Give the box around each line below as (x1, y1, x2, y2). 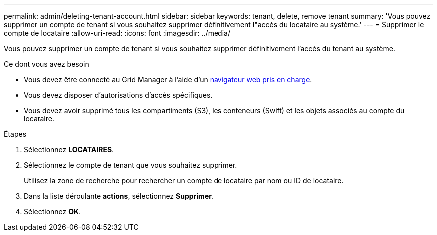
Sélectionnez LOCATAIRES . (24, 145, 114, 154)
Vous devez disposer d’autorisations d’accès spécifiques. (24, 91, 213, 99)
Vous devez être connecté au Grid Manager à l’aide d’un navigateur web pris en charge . (24, 75, 312, 84)
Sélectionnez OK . (24, 207, 81, 216)
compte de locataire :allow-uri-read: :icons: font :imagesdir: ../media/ (4, 29, 230, 37)
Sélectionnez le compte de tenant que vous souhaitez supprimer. (24, 161, 237, 169)
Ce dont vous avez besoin (4, 60, 89, 68)
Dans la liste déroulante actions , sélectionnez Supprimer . (24, 192, 214, 200)
